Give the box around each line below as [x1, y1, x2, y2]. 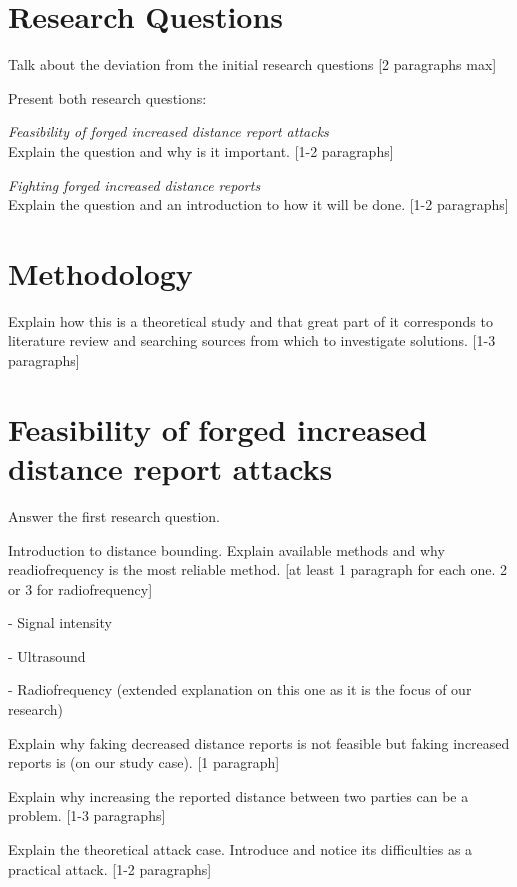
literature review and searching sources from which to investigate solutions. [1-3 [8, 330, 496, 351]
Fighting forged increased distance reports [8, 174, 261, 195]
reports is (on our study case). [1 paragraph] [8, 752, 280, 773]
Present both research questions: [8, 87, 207, 108]
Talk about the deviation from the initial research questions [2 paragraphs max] [8, 54, 497, 75]
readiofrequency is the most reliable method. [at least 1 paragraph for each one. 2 [8, 559, 508, 580]
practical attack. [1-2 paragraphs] [8, 858, 212, 879]
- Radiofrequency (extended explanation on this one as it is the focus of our [8, 679, 472, 700]
